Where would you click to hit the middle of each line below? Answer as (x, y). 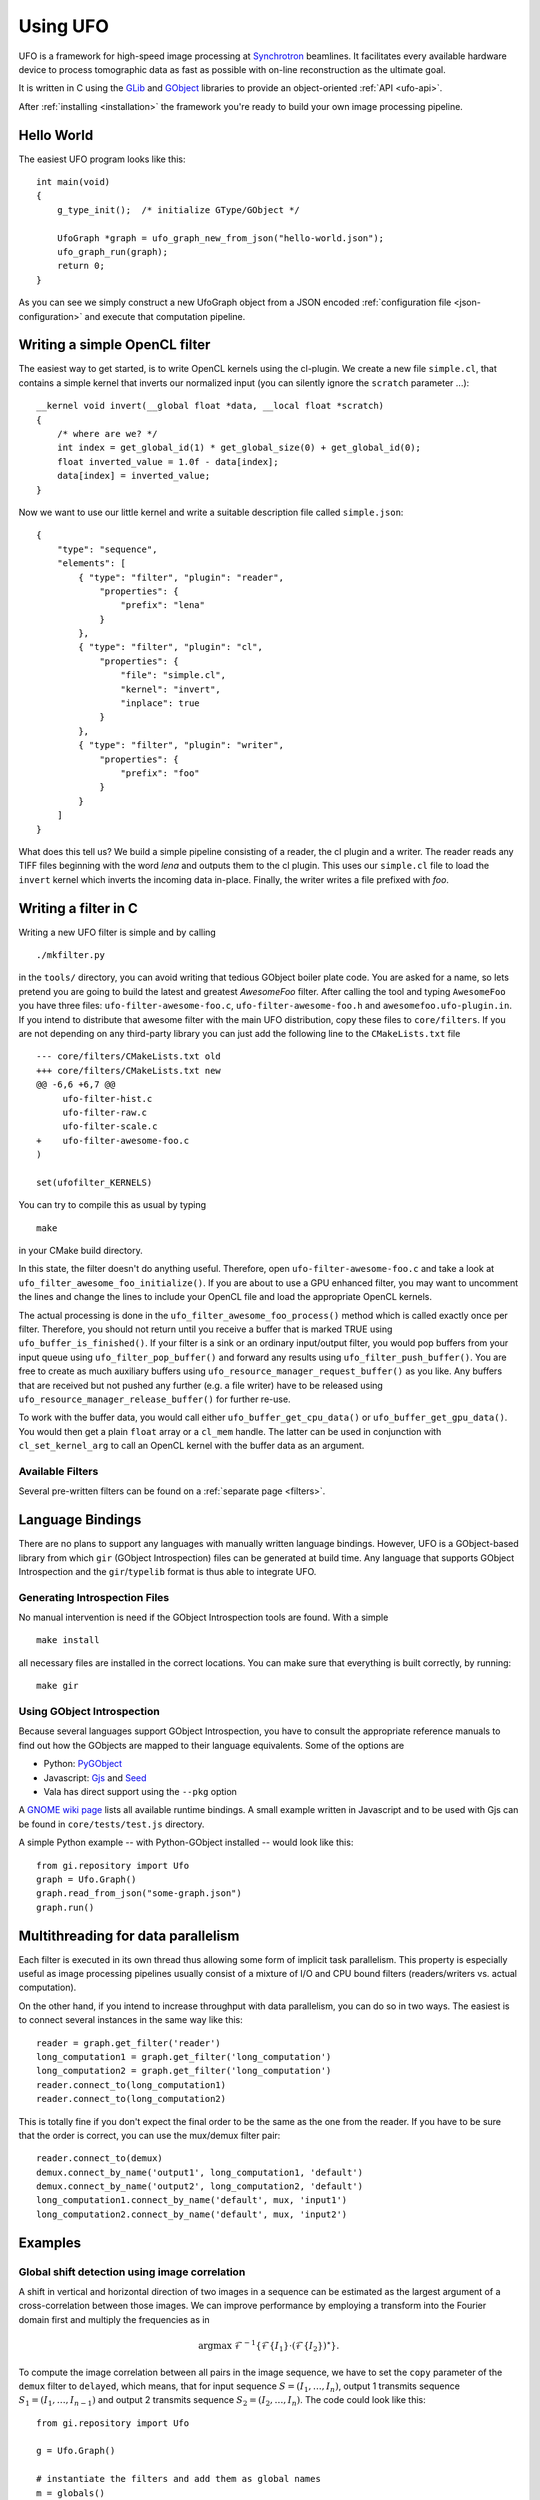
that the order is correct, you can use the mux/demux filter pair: (149, 2135)
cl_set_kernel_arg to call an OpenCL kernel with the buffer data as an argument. (191, 1446)
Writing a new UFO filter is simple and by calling (117, 932)
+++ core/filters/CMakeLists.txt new (129, 1070)
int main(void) (73, 182)
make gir (57, 1686)
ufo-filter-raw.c (105, 1112)
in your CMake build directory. (81, 1251)
